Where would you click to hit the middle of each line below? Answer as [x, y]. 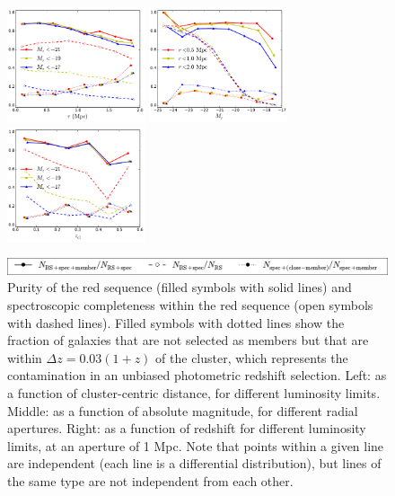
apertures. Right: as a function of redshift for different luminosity [187, 428]
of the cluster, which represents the [252, 357]
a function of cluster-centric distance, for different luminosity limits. [194, 392]
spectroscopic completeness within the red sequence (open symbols [190, 304]
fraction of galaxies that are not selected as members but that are [188, 340]
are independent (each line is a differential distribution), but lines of [194, 463]
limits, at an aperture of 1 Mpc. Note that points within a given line [196, 445]
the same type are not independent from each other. [150, 480]
